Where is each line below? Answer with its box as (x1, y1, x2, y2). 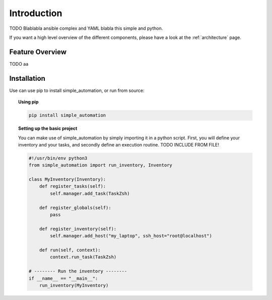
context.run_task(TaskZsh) (50, 254, 117, 260)
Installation (9, 74, 45, 83)
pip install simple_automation (28, 113, 106, 118)
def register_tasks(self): (39, 183, 106, 189)
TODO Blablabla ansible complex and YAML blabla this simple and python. (9, 25, 163, 31)
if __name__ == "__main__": (28, 275, 98, 281)
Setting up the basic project (18, 125, 78, 131)
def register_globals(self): (39, 205, 111, 211)
